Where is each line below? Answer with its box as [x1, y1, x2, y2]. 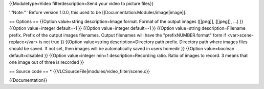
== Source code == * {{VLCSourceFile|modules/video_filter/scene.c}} [9, 68, 150, 74]
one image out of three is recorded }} [9, 59, 84, 65]
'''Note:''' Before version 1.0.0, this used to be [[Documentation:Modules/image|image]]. [9, 10, 187, 16]
